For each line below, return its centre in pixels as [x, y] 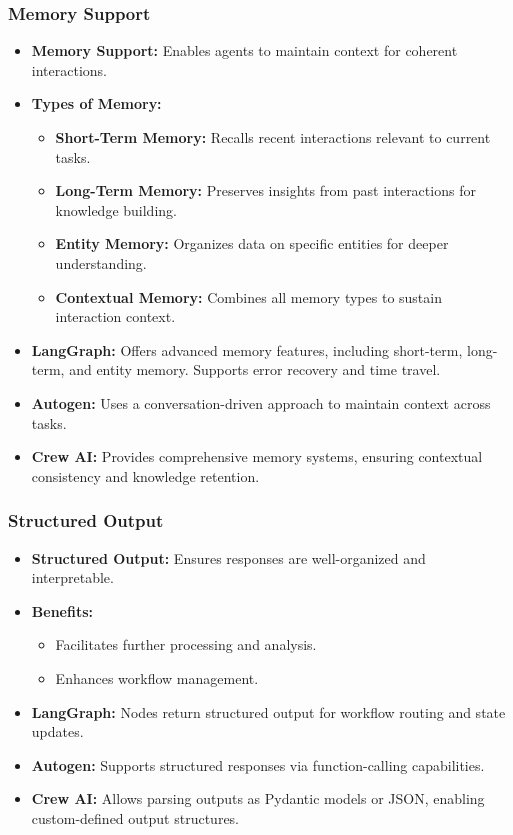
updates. [57, 731]
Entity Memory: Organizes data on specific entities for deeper [252, 243]
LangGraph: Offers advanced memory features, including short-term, [247, 349]
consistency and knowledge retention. [145, 475]
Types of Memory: [96, 103]
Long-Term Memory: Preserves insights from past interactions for [265, 190]
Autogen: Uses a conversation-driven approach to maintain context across [261, 402]
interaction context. [115, 316]
